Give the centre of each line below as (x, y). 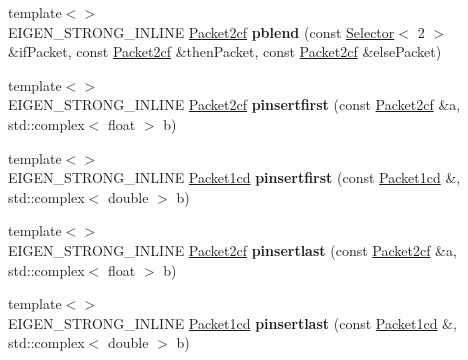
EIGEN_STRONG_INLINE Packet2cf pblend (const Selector (201, 31)
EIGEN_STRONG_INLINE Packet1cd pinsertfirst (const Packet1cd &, (234, 177)
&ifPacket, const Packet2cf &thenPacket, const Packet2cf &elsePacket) (225, 51)
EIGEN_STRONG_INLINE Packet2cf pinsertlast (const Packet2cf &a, (232, 249)
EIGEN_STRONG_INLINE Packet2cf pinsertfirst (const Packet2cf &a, (234, 104)
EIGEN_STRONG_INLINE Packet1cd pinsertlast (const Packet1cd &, (232, 322)
